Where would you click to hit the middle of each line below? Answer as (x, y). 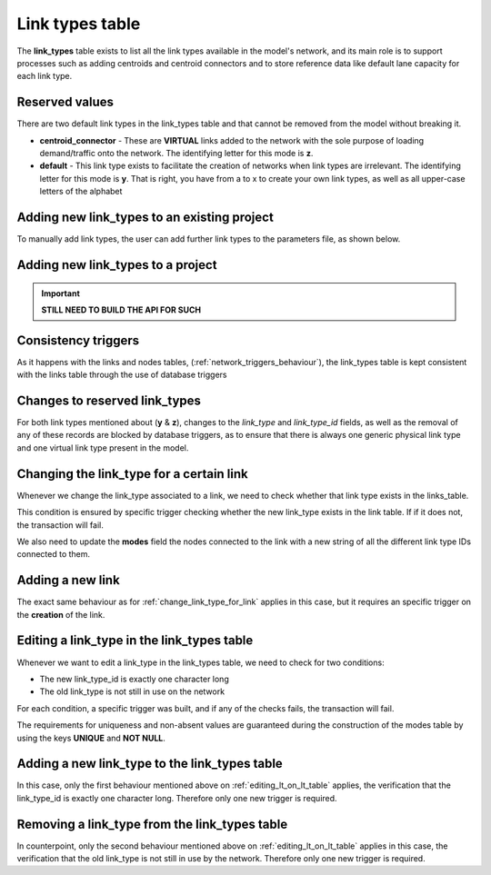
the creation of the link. (61, 614)
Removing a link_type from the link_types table (152, 824)
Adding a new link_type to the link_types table (150, 764)
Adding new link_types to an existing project (145, 217)
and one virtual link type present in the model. (103, 447)
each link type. (45, 76)
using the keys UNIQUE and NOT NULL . (91, 738)
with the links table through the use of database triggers (122, 375)
